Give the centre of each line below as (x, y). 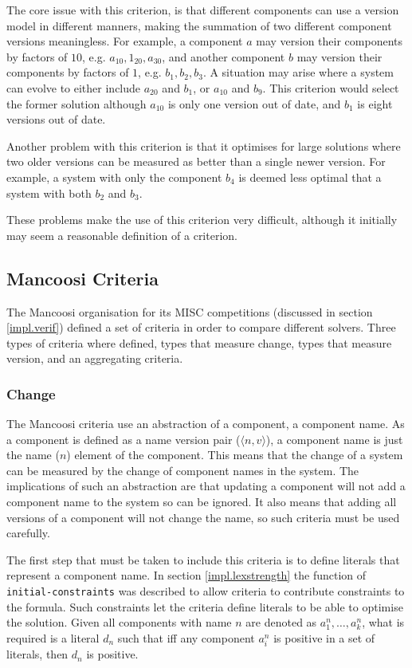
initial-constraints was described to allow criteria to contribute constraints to (206, 591)
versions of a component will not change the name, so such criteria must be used (203, 517)
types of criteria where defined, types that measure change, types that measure (199, 342)
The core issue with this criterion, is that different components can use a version (203, 10)
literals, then (37, 654)
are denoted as (281, 622)
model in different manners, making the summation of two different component (199, 25)
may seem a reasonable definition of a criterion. (122, 235)
